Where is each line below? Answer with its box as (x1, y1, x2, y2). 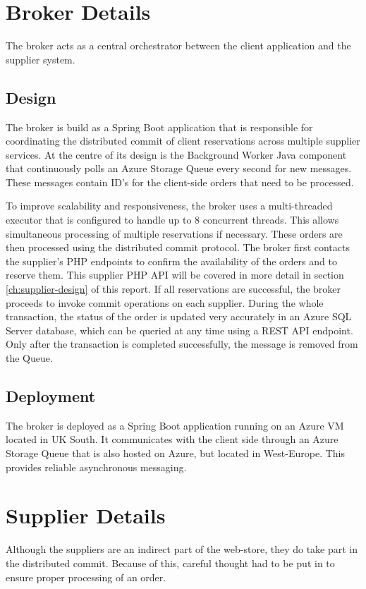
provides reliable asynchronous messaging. (6, 459, 187, 474)
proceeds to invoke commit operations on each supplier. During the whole (6, 295, 324, 310)
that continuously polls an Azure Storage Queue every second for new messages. (6, 161, 352, 176)
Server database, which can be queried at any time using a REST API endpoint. (6, 322, 353, 337)
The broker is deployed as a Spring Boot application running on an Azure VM (6, 418, 344, 432)
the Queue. (6, 351, 53, 365)
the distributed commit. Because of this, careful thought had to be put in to (6, 555, 335, 570)
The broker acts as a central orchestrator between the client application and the (6, 38, 351, 53)
